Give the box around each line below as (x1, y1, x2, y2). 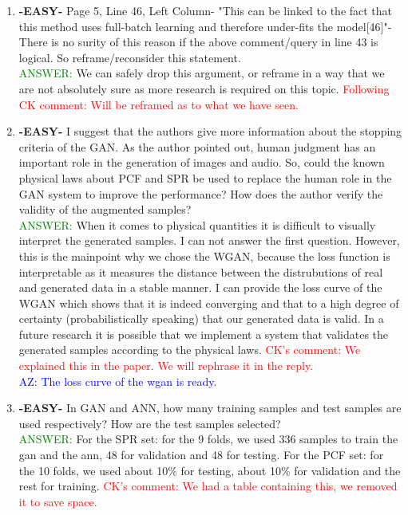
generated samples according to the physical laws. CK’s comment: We (18, 341, 361, 358)
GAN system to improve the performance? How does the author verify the (18, 185, 383, 202)
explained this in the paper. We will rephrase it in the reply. (18, 357, 314, 374)
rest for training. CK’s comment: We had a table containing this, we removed (18, 478, 398, 494)
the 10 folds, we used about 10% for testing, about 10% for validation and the (18, 462, 401, 478)
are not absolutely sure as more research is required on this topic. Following (18, 80, 390, 96)
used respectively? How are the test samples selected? (18, 415, 281, 431)
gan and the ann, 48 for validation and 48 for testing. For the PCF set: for (18, 446, 384, 463)
